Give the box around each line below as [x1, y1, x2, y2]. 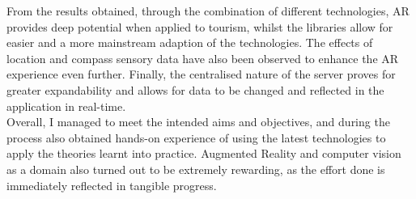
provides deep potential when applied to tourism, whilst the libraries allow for [6, 18, 393, 35]
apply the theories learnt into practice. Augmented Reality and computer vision [6, 145, 401, 162]
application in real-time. [6, 97, 126, 114]
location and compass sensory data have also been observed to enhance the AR [6, 49, 399, 66]
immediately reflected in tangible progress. [6, 176, 217, 193]
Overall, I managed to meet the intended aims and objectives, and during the [6, 113, 390, 130]
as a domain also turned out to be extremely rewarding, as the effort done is [6, 160, 385, 177]
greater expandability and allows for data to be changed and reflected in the [6, 81, 384, 98]
